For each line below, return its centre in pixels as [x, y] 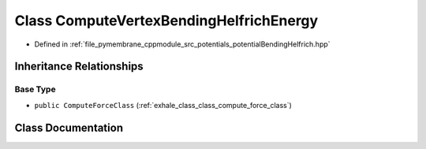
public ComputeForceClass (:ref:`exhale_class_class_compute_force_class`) [163, 105]
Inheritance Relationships [79, 67]
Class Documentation [69, 127]
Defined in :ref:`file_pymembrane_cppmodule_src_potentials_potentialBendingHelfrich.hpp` [182, 44]
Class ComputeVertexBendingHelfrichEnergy [166, 20]
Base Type [35, 89]
